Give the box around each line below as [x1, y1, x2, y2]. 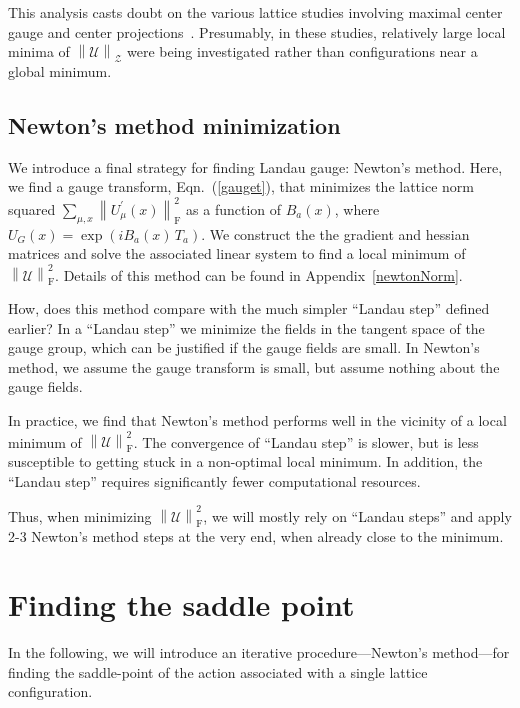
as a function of [186, 198, 282, 219]
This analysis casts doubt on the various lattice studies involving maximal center [8, 2, 503, 22]
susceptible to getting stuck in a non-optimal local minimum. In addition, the [8, 451, 483, 472]
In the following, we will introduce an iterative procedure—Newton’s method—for [8, 642, 510, 663]
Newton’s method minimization [8, 109, 341, 140]
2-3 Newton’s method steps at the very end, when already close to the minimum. [8, 525, 504, 546]
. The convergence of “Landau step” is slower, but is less [133, 431, 479, 452]
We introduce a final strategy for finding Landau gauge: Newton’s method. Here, [8, 156, 503, 177]
